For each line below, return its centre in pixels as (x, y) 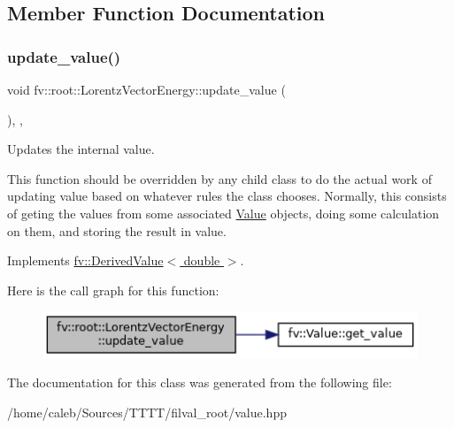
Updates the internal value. (81, 149)
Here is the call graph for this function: (113, 290)
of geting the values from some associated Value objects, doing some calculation (223, 213)
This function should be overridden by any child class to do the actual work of (219, 178)
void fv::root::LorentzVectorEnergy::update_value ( (146, 89)
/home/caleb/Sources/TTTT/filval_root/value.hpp (147, 413)
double (202, 260)
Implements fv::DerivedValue (85, 260)
